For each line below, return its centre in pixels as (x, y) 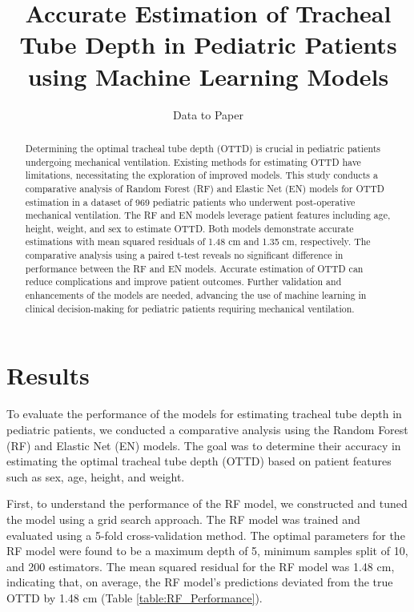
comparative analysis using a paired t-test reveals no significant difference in (184, 255)
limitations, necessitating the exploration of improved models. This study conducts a (201, 175)
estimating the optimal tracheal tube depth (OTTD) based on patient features (199, 461)
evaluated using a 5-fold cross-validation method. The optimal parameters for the (206, 535)
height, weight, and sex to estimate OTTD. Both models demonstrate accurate (189, 228)
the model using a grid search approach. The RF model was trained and (183, 519)
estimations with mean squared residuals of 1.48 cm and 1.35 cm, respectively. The (198, 242)
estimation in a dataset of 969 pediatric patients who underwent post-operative (190, 201)
